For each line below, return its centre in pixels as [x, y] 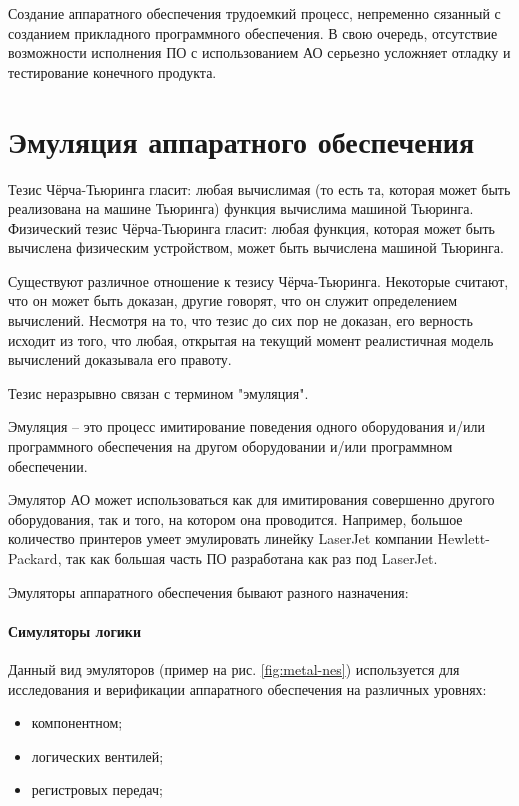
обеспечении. [48, 465]
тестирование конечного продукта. [112, 71]
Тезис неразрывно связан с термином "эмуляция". [158, 392]
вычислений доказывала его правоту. [120, 359]
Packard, [35, 558]
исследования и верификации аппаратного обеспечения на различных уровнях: [247, 688]
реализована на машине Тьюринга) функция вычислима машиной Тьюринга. [241, 208]
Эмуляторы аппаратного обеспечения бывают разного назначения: [208, 591]
